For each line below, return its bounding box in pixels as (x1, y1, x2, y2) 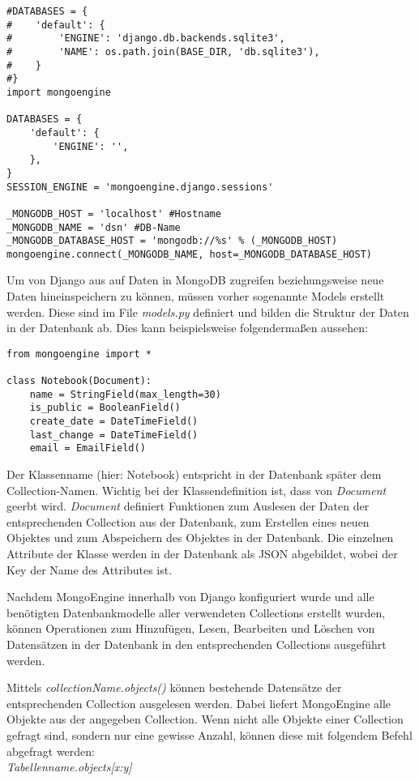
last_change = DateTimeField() (29, 429, 199, 441)
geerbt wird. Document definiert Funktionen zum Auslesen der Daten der (6, 497, 370, 514)
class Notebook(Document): (6, 375, 152, 387)
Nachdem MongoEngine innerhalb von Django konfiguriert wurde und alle (6, 588, 374, 605)
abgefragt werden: (6, 742, 95, 759)
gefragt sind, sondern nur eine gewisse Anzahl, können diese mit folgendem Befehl (6, 727, 413, 743)
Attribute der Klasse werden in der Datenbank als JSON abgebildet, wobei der (6, 545, 398, 562)
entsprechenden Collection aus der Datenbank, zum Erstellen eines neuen (6, 513, 370, 530)
